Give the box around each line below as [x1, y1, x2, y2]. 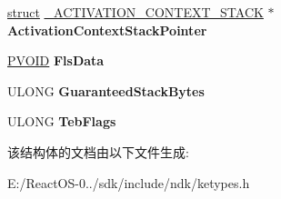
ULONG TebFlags [7, 112, 116, 131]
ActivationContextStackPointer [7, 20, 207, 39]
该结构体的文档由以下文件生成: [7, 142, 189, 161]
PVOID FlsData [7, 51, 105, 70]
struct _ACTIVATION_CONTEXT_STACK [7, 3, 264, 21]
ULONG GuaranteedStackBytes [7, 81, 205, 100]
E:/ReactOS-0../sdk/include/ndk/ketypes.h [7, 173, 250, 192]
